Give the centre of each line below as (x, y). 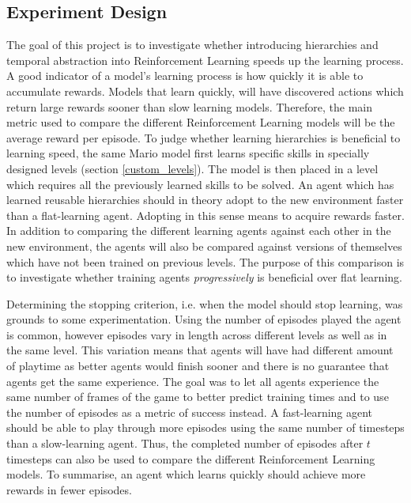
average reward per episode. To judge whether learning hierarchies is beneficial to (204, 137)
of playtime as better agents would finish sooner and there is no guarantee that (198, 366)
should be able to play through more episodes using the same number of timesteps (205, 427)
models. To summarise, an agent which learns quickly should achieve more (186, 474)
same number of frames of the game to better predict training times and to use (198, 397)
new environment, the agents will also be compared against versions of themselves (204, 246)
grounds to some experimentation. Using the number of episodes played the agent (204, 319)
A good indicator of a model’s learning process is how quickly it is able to (185, 76)
